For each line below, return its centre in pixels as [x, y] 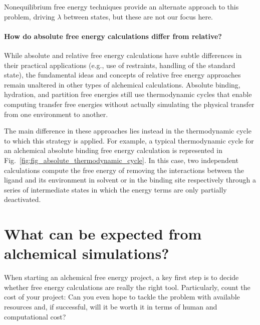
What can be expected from [103, 234]
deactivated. [23, 199]
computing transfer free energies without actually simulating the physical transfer [129, 104]
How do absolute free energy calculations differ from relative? [113, 36]
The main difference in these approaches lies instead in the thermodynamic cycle [128, 131]
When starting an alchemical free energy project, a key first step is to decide [121, 277]
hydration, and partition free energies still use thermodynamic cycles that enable [128, 94]
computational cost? [35, 316]
